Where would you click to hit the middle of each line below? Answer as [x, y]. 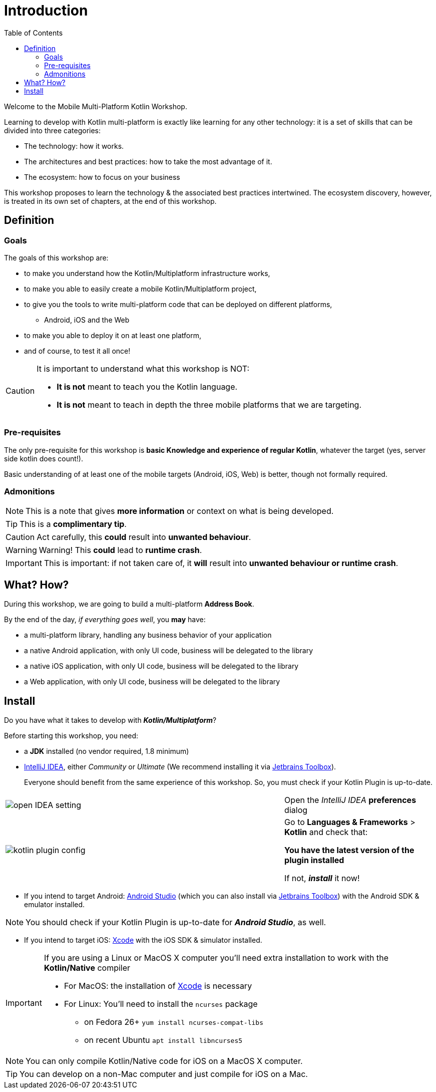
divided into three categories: [53, 130]
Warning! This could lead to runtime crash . [120, 550]
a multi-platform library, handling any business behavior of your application [148, 635]
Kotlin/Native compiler [87, 968]
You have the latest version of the [349, 850]
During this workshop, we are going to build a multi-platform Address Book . [129, 604]
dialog [296, 810]
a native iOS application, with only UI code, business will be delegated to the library [161, 666]
